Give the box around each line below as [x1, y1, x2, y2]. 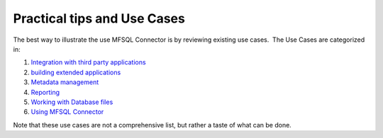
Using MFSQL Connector [30, 108, 104, 116]
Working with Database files [30, 98, 113, 106]
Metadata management [30, 78, 99, 86]
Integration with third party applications [30, 58, 146, 67]
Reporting [30, 88, 60, 96]
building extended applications [30, 68, 121, 76]
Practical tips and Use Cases [13, 11, 186, 26]
